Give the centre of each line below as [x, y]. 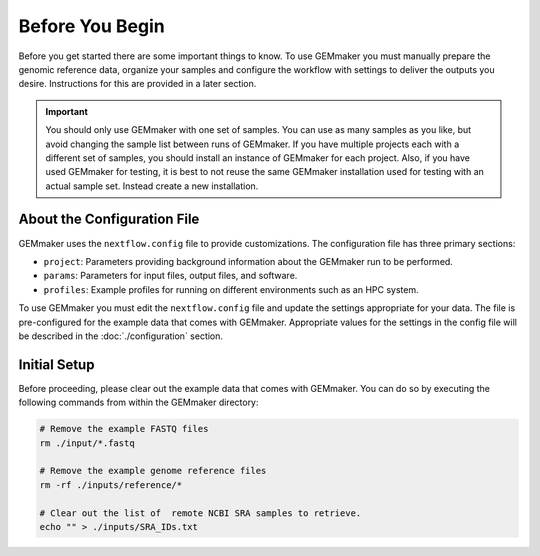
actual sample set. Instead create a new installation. [152, 186]
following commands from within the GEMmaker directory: [138, 402]
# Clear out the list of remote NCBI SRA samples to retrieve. [200, 513]
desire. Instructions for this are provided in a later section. [137, 84]
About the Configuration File [109, 219]
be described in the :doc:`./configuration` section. [121, 336]
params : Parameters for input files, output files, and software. [170, 276]
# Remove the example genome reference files [153, 471]
